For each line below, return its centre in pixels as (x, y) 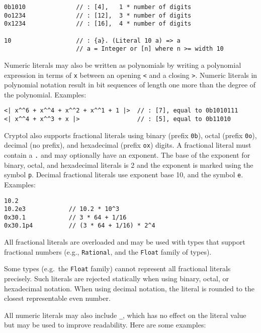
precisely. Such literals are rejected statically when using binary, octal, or (117, 279)
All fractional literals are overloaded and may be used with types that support (125, 242)
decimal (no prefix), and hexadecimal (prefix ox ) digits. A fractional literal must (128, 145)
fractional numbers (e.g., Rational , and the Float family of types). (108, 251)
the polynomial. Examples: (45, 94)
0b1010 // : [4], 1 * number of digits (98, 7)
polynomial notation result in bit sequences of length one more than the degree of (130, 85)
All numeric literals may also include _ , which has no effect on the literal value (125, 315)
